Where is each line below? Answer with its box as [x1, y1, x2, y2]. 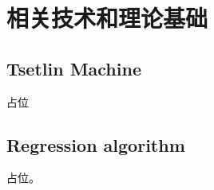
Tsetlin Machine [6, 56, 141, 80]
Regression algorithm [6, 132, 185, 157]
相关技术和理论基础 [6, 2, 208, 34]
